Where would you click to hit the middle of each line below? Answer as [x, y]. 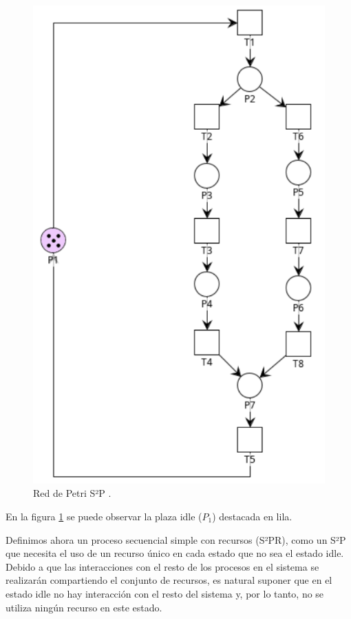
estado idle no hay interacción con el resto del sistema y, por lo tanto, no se [165, 593]
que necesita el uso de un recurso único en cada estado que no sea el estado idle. [175, 553]
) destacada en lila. [252, 516]
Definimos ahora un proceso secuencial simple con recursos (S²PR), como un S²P [176, 539]
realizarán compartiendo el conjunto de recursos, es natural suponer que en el [169, 580]
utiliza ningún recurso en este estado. [84, 607]
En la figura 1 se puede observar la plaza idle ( [104, 516]
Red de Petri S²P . [72, 493]
